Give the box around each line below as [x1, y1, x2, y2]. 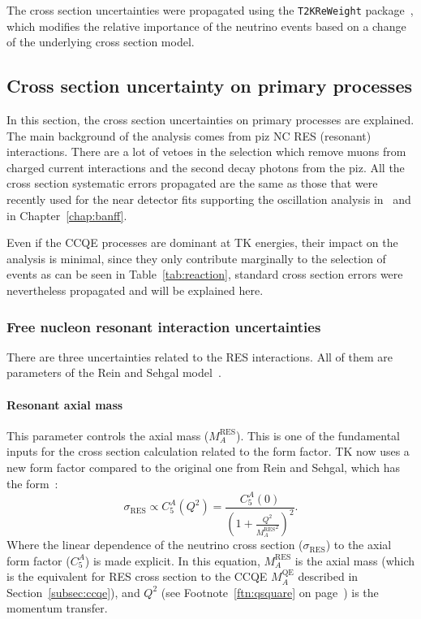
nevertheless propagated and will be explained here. [6, 281, 264, 298]
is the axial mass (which [294, 552, 415, 569]
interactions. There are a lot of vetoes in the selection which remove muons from [6, 143, 406, 160]
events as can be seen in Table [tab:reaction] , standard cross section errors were [6, 266, 403, 283]
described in [298, 568, 359, 585]
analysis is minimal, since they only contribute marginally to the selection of [6, 249, 386, 266]
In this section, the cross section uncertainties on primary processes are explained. [6, 111, 415, 128]
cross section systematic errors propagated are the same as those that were [6, 175, 378, 192]
